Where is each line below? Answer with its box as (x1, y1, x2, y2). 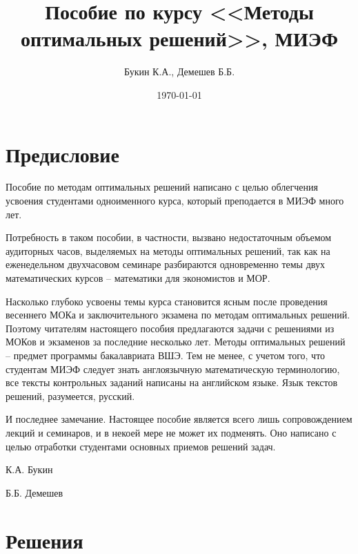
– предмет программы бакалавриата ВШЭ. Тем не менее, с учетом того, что (6, 347, 326, 362)
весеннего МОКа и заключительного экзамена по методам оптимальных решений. (6, 307, 350, 322)
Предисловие (6, 140, 119, 168)
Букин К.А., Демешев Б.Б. (123, 64, 235, 79)
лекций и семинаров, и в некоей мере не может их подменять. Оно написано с (6, 425, 337, 439)
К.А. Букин (6, 462, 53, 477)
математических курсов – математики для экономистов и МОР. (6, 271, 270, 285)
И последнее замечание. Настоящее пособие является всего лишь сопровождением (6, 412, 352, 426)
